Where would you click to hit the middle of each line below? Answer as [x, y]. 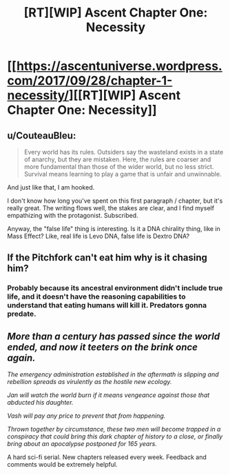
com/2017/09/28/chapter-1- [90, 81]
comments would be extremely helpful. [63, 465]
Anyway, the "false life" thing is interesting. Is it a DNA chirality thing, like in [114, 229]
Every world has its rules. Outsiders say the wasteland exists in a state [124, 152]
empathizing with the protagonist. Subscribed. [73, 215]
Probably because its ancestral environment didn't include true [115, 288]
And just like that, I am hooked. [51, 187]
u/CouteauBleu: [42, 135]
